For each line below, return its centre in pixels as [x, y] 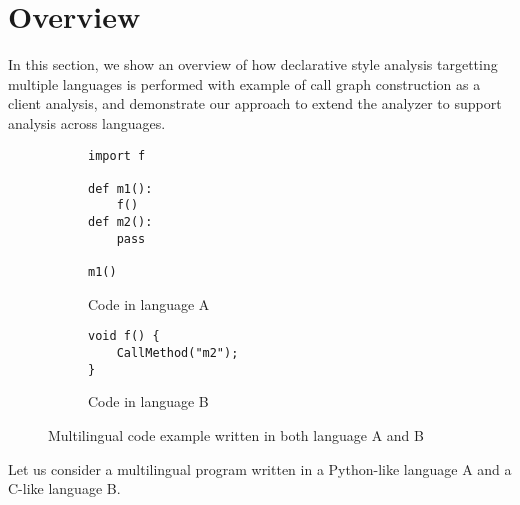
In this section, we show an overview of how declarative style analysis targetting [253, 64]
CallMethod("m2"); [177, 353]
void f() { [124, 336]
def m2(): [120, 222]
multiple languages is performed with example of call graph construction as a [244, 83]
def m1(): [120, 188]
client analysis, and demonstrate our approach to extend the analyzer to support [255, 103]
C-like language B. [64, 488]
